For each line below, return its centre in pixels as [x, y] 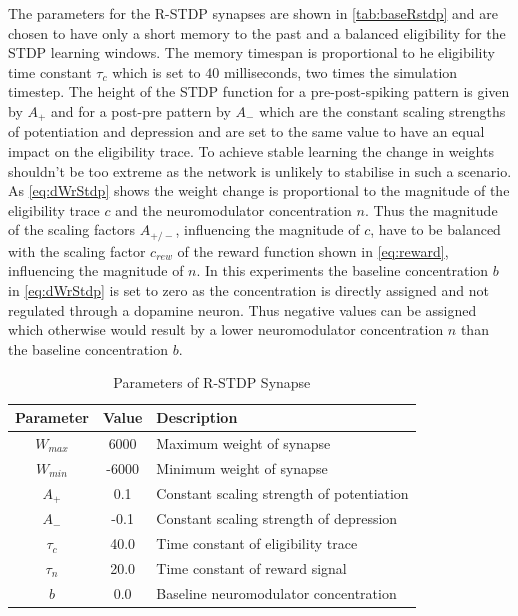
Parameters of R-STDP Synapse [212, 382]
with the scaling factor [77, 250]
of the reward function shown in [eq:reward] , [313, 250]
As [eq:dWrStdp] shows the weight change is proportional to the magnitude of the [259, 190]
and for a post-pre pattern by [141, 110]
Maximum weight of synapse [243, 442]
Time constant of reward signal [251, 567]
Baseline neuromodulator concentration [276, 592]
